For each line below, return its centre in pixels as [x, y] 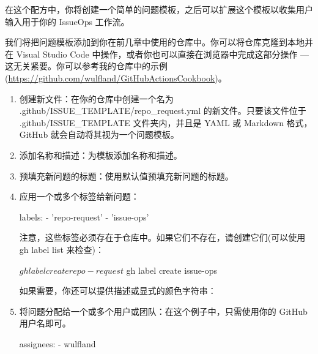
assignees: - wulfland [57, 343]
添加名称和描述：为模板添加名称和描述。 [101, 155]
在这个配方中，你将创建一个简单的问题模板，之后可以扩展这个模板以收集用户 [159, 9]
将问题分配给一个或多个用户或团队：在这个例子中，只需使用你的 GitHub [163, 311]
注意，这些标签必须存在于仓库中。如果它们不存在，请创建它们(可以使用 [162, 237]
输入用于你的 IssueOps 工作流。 [67, 21]
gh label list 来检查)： [61, 249]
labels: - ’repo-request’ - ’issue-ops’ [84, 217]
